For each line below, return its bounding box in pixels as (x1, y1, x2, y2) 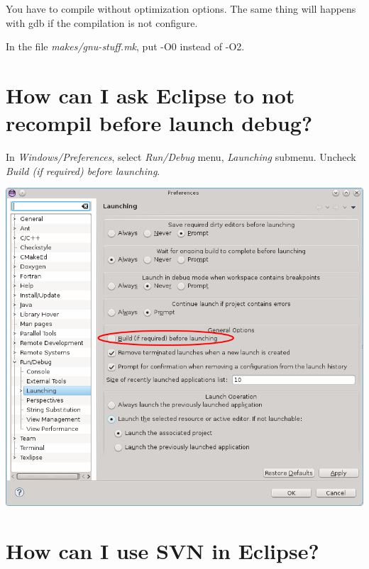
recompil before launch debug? (6, 108, 313, 137)
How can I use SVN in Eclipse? (6, 536, 319, 565)
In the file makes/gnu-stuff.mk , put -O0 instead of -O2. (6, 39, 245, 54)
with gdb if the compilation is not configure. (6, 15, 198, 30)
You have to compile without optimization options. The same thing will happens (6, 1, 356, 16)
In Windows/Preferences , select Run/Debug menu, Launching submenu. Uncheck (6, 150, 356, 164)
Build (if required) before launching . (6, 163, 160, 178)
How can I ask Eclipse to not (6, 80, 295, 109)
